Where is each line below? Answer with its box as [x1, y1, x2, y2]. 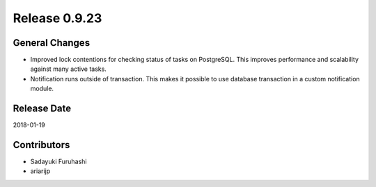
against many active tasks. [30, 65, 107, 73]
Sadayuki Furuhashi [30, 157, 87, 166]
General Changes [13, 37, 91, 49]
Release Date [13, 103, 72, 115]
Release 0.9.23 [13, 10, 102, 26]
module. [30, 84, 54, 93]
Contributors [13, 139, 70, 151]
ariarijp [30, 167, 51, 175]
